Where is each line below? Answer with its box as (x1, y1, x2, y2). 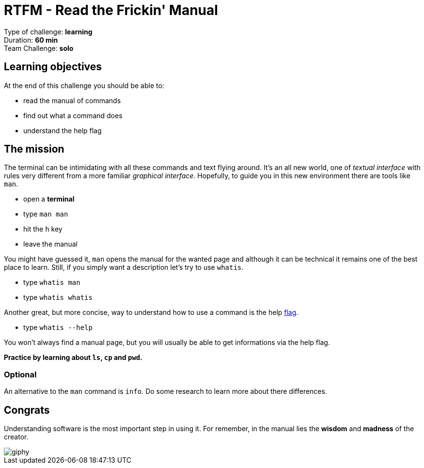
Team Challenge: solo (4, 44, 74, 52)
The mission (4, 143, 64, 156)
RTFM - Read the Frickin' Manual (4, 2, 218, 18)
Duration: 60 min (4, 35, 58, 44)
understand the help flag (23, 126, 102, 135)
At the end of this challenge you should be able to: (4, 81, 164, 90)
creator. (4, 433, 29, 441)
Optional (4, 369, 37, 379)
